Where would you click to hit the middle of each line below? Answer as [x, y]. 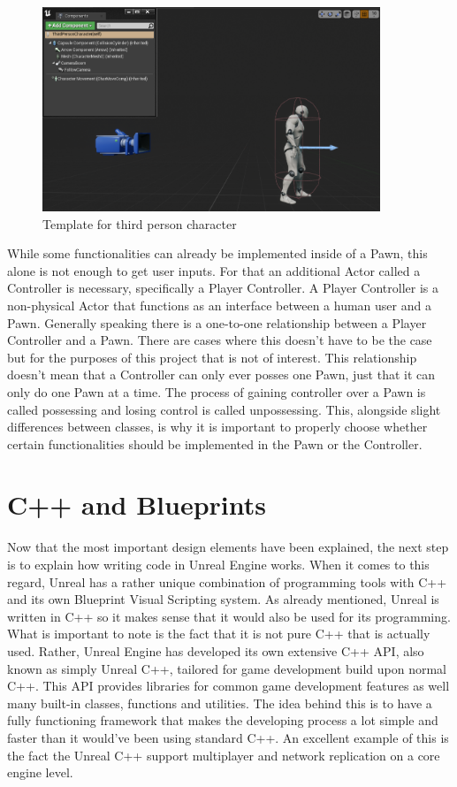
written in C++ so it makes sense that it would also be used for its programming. [229, 616]
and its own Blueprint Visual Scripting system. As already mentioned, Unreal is [223, 599]
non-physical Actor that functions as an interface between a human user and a [219, 305]
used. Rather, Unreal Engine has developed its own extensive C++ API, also [216, 650]
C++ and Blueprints [137, 504]
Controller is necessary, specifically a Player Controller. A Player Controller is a [223, 288]
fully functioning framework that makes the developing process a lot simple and [223, 720]
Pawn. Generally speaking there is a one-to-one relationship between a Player [217, 322]
